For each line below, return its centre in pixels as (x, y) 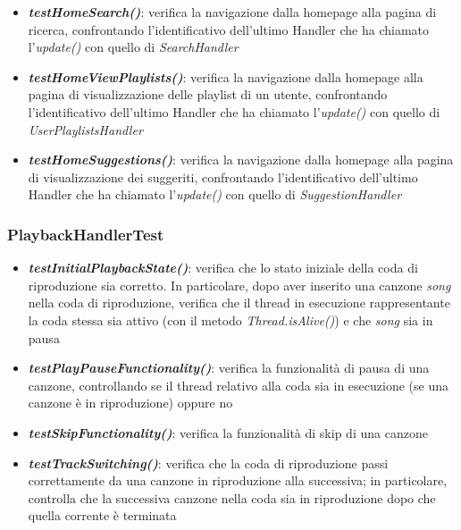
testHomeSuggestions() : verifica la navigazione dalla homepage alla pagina (241, 160)
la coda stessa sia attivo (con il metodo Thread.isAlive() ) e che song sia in (230, 320)
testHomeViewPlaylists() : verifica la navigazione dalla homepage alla (226, 76)
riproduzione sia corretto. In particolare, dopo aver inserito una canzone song (239, 285)
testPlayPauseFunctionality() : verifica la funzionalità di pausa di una (229, 368)
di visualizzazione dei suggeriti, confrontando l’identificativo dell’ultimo (223, 177)
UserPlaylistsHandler (85, 129)
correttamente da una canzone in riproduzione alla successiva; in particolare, (238, 480)
